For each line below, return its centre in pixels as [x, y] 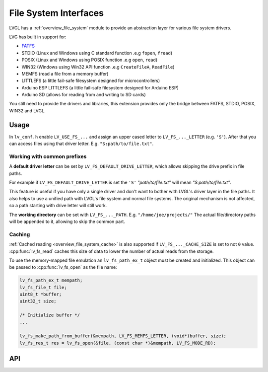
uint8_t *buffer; [41, 295]
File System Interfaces [57, 13]
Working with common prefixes [48, 156]
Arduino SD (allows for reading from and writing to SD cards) [84, 95]
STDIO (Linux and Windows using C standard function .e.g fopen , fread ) [97, 53]
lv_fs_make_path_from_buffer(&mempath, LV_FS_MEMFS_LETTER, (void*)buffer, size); [123, 336]
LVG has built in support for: [38, 37]
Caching [20, 234]
